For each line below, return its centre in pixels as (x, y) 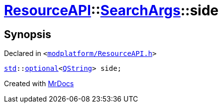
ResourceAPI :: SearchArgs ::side (111, 10)
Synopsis (28, 34)
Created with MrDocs (39, 84)
